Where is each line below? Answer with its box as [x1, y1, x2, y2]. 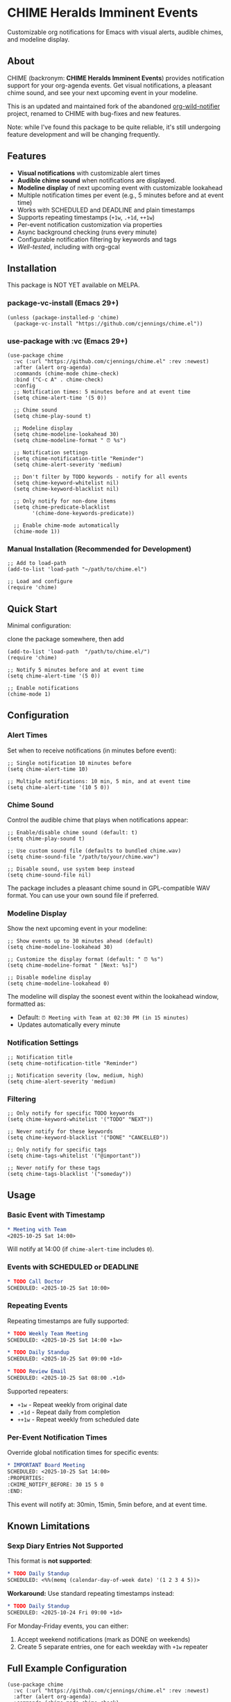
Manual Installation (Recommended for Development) [7, 544, 192, 553]
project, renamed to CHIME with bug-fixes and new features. [7, 109, 182, 117]
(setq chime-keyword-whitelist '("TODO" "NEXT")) [7, 1115, 154, 1122]
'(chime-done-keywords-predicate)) [32, 509, 135, 516]
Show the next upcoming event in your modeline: [7, 925, 148, 933]
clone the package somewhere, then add [7, 635, 125, 643]
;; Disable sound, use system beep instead [7, 866, 135, 873]
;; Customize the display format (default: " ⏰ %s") [7, 956, 164, 963]
